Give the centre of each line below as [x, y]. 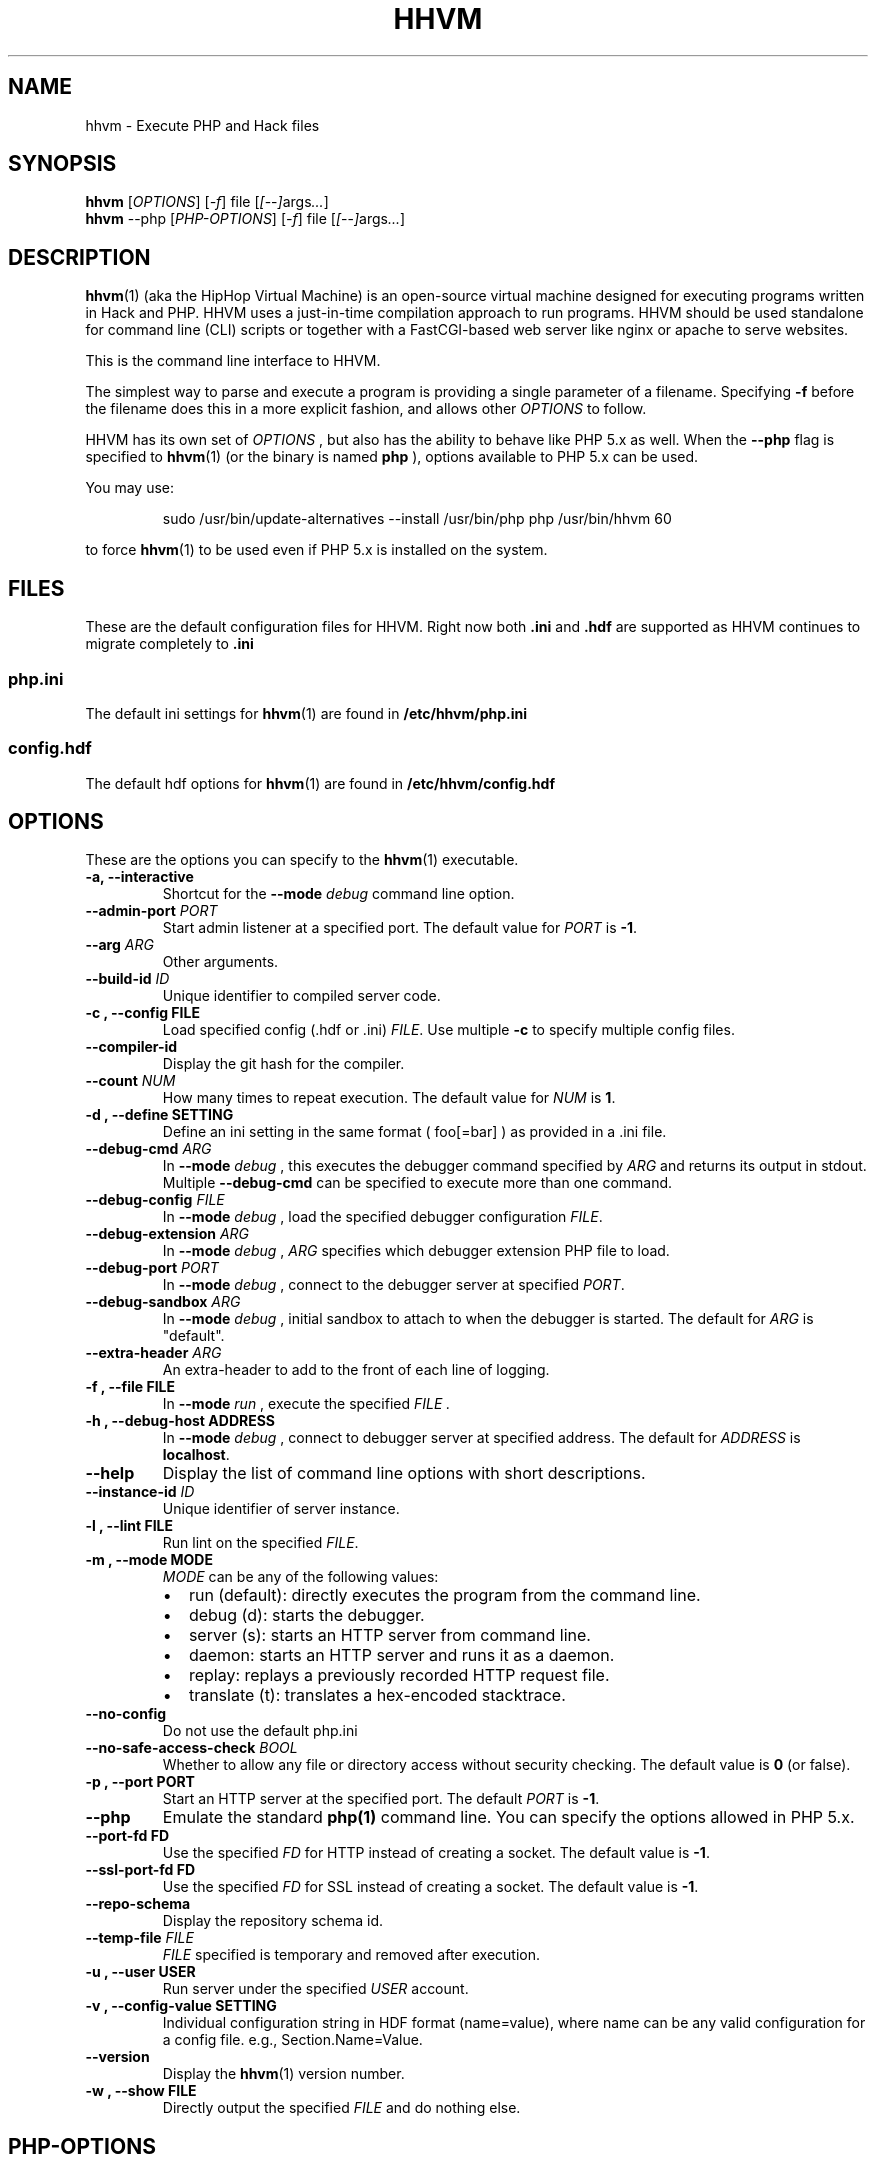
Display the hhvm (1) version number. [283, 2074]
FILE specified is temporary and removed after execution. [351, 1955]
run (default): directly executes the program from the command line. [444, 1595]
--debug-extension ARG [167, 1234]
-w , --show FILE [141, 2091]
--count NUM [130, 1081]
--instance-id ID [140, 1492]
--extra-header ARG [153, 1353]
